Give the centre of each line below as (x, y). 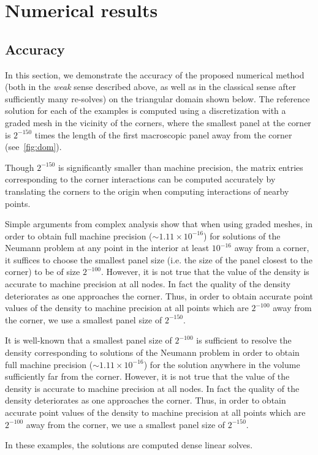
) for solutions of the (242, 235)
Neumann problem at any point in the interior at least (107, 248)
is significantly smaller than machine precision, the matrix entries (180, 167)
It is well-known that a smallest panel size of (89, 340)
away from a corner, (272, 248)
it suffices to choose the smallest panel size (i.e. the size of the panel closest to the (159, 259)
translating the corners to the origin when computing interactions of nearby (147, 191)
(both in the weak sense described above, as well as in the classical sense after (150, 87)
